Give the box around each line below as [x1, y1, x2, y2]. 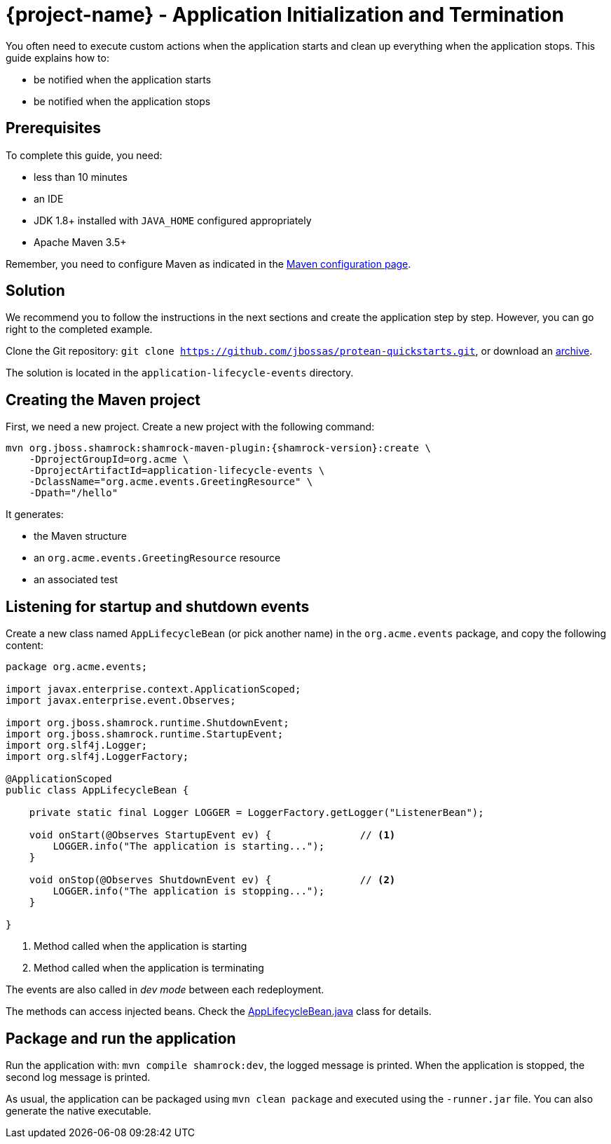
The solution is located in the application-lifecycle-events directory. [6, 367, 354, 379]
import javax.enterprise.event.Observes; [6, 695, 236, 707]
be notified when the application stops [34, 95, 211, 107]
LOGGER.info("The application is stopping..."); [53, 885, 325, 897]
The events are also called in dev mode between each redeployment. [6, 983, 324, 996]
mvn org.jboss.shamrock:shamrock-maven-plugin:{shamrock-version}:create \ [6, 442, 431, 454]
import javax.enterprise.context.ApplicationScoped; [6, 683, 301, 695]
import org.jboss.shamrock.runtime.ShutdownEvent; [6, 717, 289, 729]
